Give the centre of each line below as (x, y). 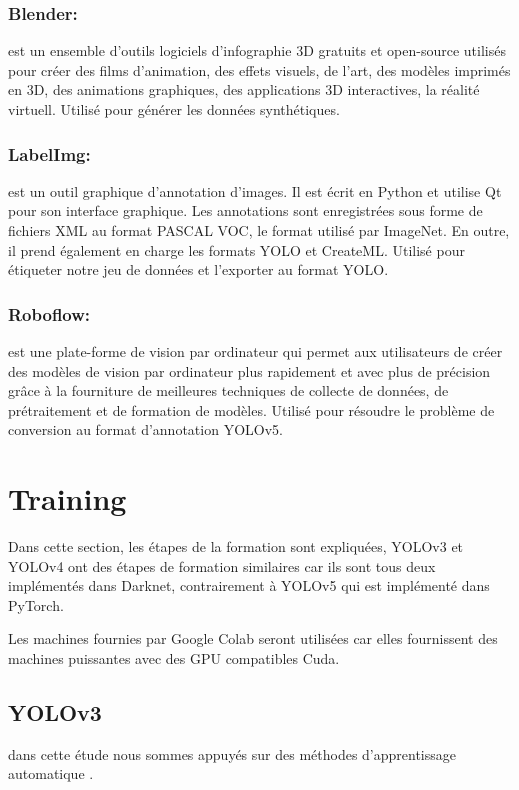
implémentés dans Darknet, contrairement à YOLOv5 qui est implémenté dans (249, 585)
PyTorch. (36, 604)
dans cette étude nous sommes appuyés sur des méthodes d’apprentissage (232, 753)
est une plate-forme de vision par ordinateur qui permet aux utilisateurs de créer (255, 351)
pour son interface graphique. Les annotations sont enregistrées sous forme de (245, 210)
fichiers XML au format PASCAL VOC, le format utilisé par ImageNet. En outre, (259, 230)
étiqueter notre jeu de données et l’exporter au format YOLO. (198, 269)
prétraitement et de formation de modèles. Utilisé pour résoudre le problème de (251, 409)
